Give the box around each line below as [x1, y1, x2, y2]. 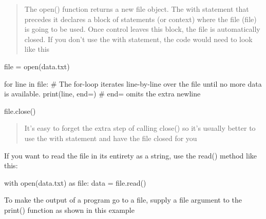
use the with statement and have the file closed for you [24, 132, 197, 143]
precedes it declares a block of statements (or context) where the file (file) [24, 13, 257, 24]
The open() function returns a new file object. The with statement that [24, 4, 249, 14]
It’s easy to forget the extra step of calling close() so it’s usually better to [24, 123, 256, 133]
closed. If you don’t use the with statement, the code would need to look [24, 33, 253, 44]
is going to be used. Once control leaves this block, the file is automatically [24, 24, 260, 34]
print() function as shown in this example [4, 204, 135, 215]
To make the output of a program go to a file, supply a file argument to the [4, 194, 242, 205]
